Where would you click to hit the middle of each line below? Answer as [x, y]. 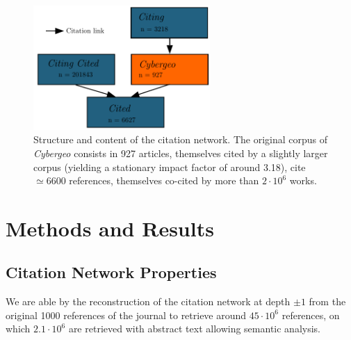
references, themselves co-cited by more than [164, 180]
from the [327, 301]
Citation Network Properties [111, 272]
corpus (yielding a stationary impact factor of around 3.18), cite [170, 167]
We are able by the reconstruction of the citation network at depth [148, 301]
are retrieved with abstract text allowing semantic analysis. [194, 329]
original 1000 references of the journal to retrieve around [126, 315]
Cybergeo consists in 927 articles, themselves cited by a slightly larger [181, 153]
